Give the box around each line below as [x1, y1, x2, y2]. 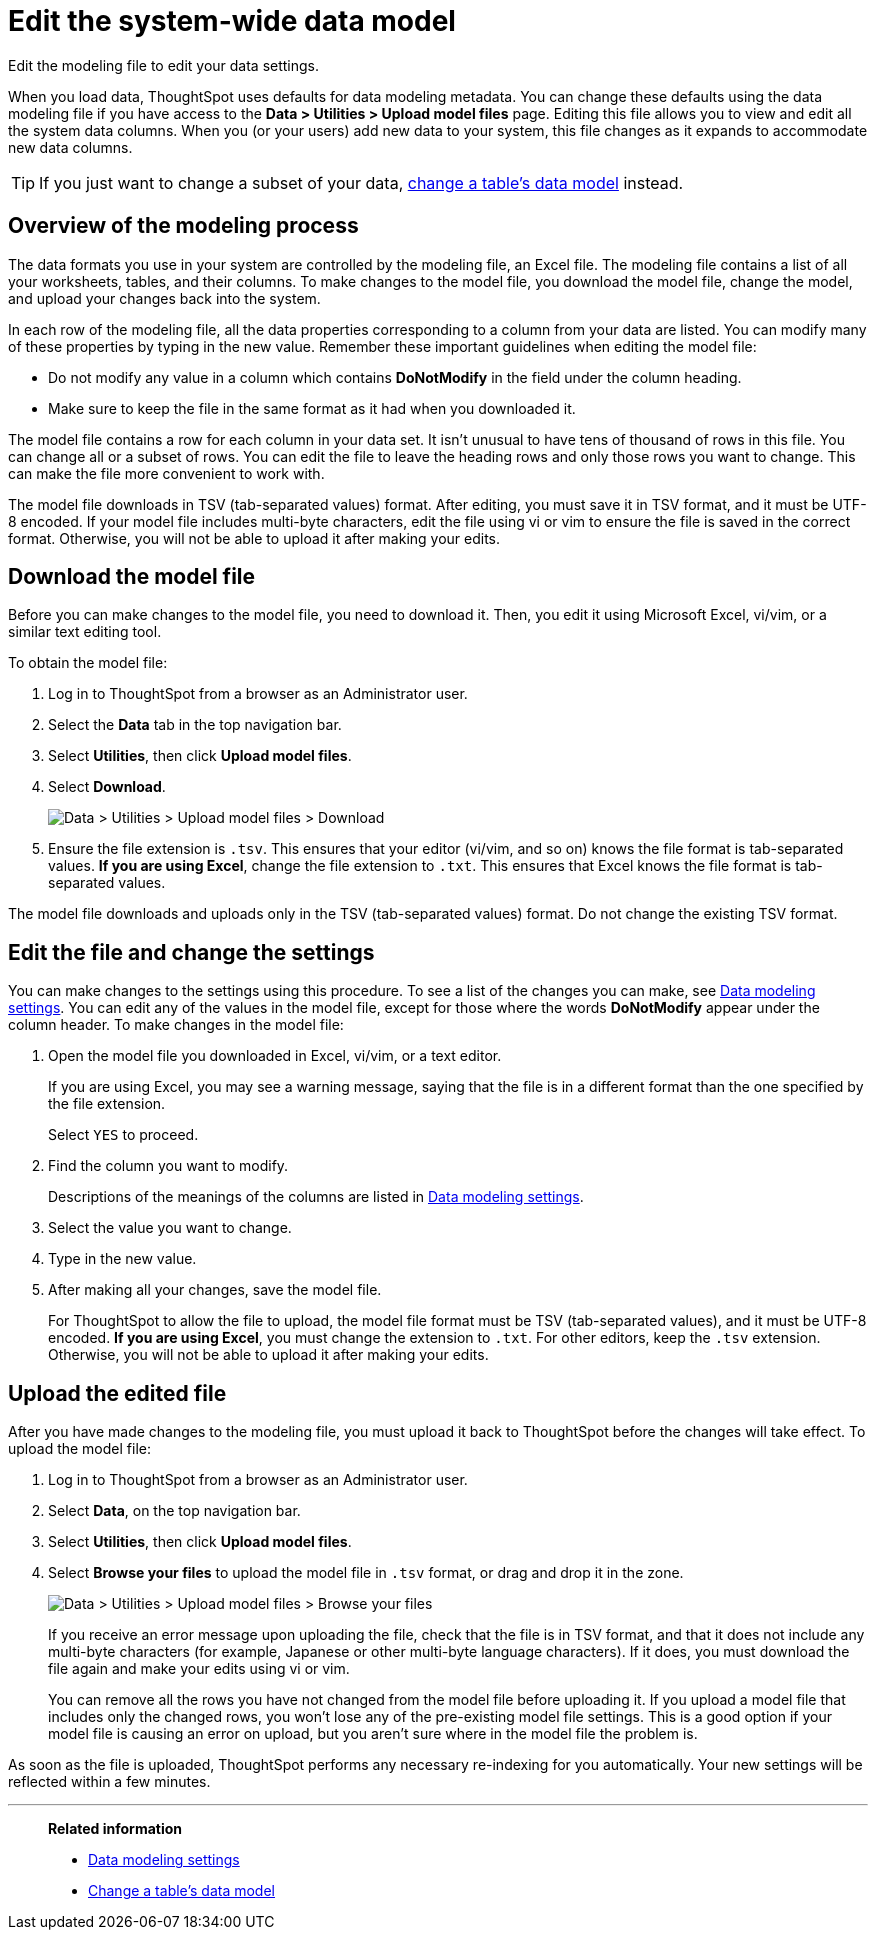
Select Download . [48, 778, 166, 796]
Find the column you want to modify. [48, 1157, 289, 1175]
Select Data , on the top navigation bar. [48, 1502, 301, 1520]
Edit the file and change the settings [8, 939, 375, 965]
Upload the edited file [8, 1380, 227, 1406]
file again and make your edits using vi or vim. [48, 1660, 350, 1678]
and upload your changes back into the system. [8, 289, 321, 307]
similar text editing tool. [8, 623, 162, 641]
